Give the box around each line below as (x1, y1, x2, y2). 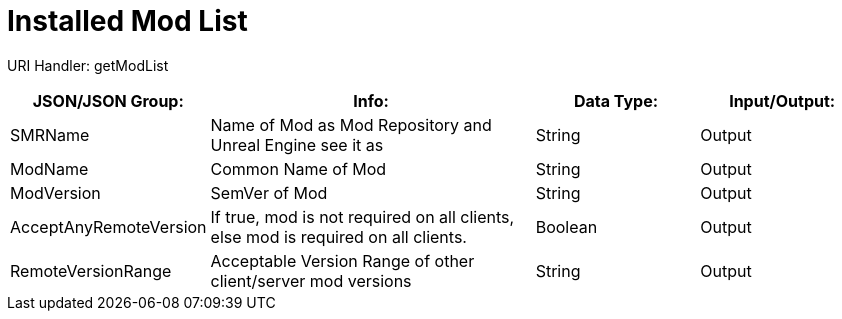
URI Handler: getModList (7, 56, 169, 74)
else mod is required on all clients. (210, 226, 467, 247)
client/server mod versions (210, 270, 412, 291)
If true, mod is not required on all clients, (210, 206, 515, 227)
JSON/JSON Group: (32, 90, 184, 111)
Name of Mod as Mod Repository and (210, 114, 492, 135)
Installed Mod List (7, 4, 248, 38)
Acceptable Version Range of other (210, 250, 475, 271)
